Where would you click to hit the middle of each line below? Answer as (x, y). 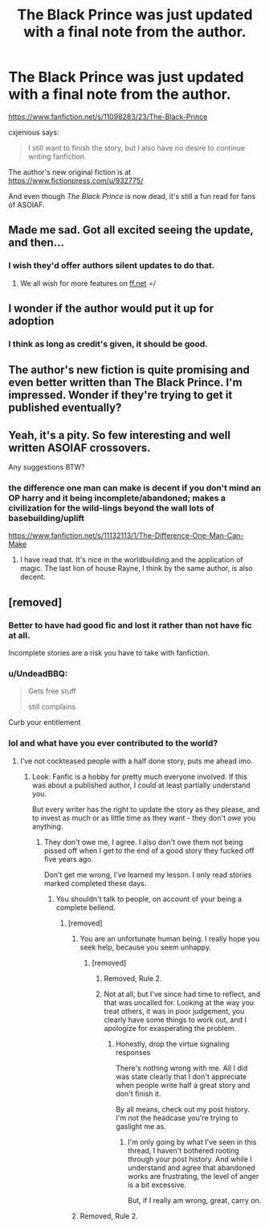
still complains (52, 707)
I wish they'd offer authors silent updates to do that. (112, 266)
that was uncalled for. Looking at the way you (179, 1002)
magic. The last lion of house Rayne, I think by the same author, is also (136, 569)
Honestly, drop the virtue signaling (173, 1044)
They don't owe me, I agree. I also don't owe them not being (143, 842)
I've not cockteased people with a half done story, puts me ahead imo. (136, 761)
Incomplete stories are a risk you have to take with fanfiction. (109, 653)
